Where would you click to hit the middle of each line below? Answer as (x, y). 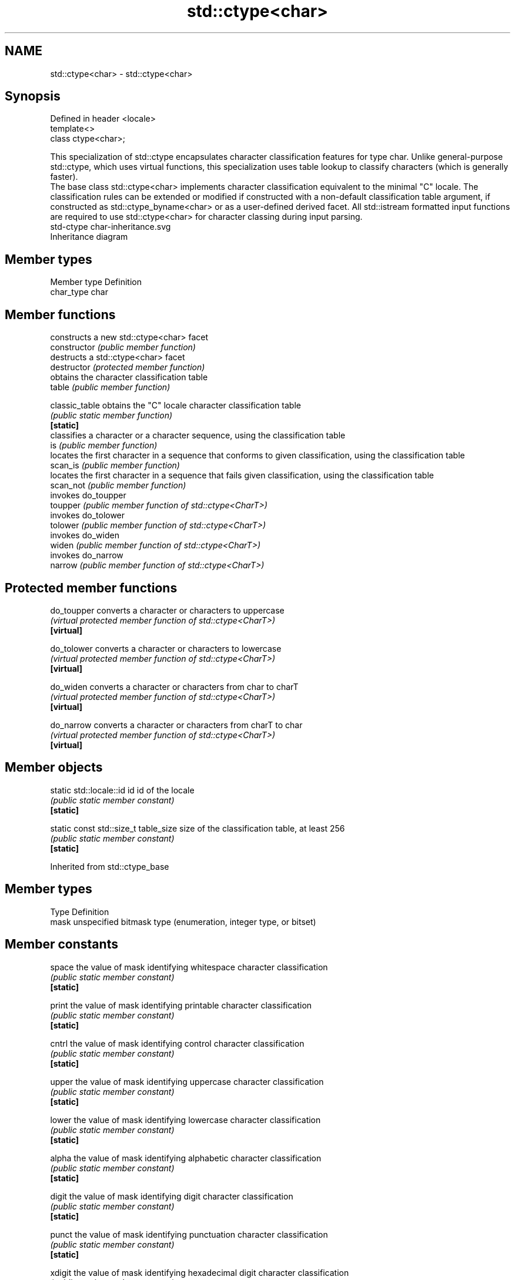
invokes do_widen (85, 535)
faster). (64, 177)
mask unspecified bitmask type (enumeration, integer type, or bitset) (183, 922)
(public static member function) (111, 416)
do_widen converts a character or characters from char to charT (174, 686)
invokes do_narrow (87, 555)
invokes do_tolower (88, 515)
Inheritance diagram (89, 237)
